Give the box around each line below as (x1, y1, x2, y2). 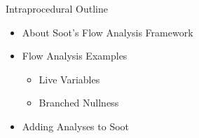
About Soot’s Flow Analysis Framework (22, 25, 193, 39)
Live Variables (39, 71, 100, 86)
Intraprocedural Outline (6, 1, 108, 15)
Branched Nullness (39, 95, 119, 110)
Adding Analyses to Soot (22, 118, 130, 133)
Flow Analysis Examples (22, 48, 128, 63)
